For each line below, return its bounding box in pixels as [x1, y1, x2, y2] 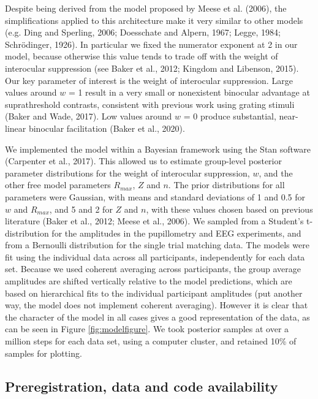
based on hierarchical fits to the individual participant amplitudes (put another [5, 286, 303, 299]
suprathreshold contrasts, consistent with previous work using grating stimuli [5, 97, 295, 110]
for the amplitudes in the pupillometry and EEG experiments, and [51, 226, 301, 239]
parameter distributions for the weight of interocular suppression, [5, 166, 250, 179]
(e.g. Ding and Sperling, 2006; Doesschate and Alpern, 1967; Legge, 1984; [5, 26, 281, 39]
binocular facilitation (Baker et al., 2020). [28, 121, 185, 134]
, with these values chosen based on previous [146, 202, 313, 215]
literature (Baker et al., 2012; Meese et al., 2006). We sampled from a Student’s [5, 215, 304, 227]
